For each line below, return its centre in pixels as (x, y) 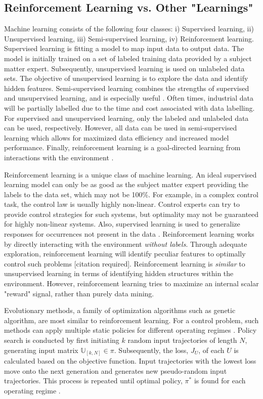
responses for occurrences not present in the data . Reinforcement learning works (129, 234)
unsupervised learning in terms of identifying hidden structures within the (119, 273)
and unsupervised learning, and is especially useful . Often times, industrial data (129, 98)
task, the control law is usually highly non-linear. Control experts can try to (122, 204)
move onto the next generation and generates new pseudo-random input (116, 370)
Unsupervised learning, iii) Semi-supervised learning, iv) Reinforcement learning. (129, 38)
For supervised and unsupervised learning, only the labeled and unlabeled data (126, 118)
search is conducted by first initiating (62, 340)
